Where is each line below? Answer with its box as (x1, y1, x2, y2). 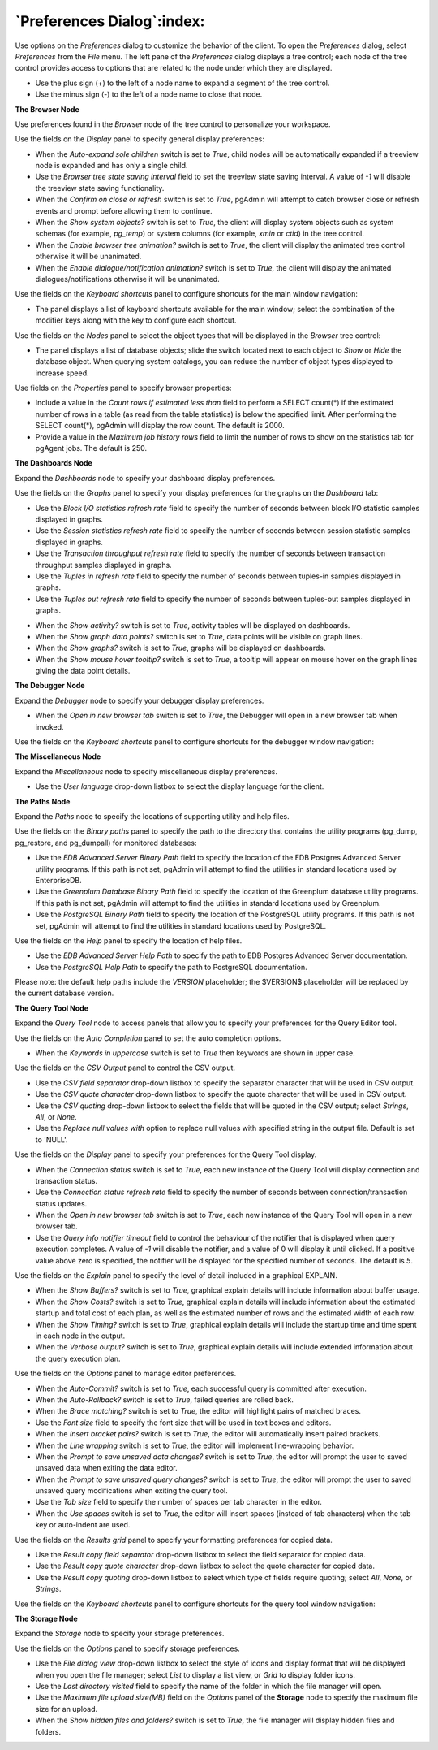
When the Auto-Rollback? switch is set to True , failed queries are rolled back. (35, 1394, 294, 1405)
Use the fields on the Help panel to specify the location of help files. (15, 935, 243, 946)
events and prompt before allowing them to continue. (35, 206, 213, 215)
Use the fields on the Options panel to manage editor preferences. (15, 1369, 237, 1379)
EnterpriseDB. (35, 875, 82, 885)
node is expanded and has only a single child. (35, 161, 188, 171)
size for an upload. (35, 1704, 98, 1713)
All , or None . (35, 1111, 77, 1121)
